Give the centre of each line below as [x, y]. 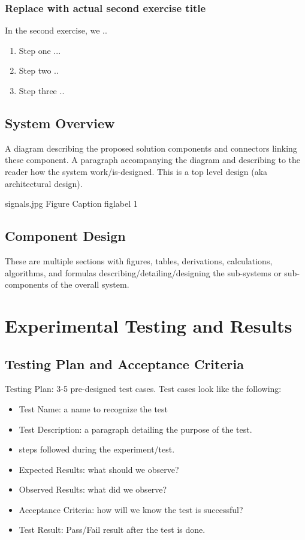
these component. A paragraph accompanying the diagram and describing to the [153, 160]
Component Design [65, 236]
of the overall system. [90, 284]
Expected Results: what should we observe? [99, 469]
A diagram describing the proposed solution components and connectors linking [151, 148]
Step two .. [39, 70]
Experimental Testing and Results [149, 325]
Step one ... [40, 50]
